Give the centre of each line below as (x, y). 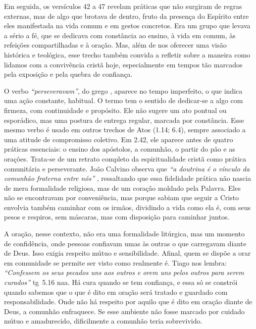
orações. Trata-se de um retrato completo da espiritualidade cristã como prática (125, 158)
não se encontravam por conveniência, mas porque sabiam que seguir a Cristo (122, 197)
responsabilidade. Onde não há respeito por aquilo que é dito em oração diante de (128, 302)
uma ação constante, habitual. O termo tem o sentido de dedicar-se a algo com (124, 100)
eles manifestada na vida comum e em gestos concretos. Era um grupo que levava (127, 26)
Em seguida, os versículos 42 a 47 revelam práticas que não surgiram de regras (123, 6)
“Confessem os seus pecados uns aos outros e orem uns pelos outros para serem (124, 272)
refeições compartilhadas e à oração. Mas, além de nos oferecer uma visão (115, 45)
